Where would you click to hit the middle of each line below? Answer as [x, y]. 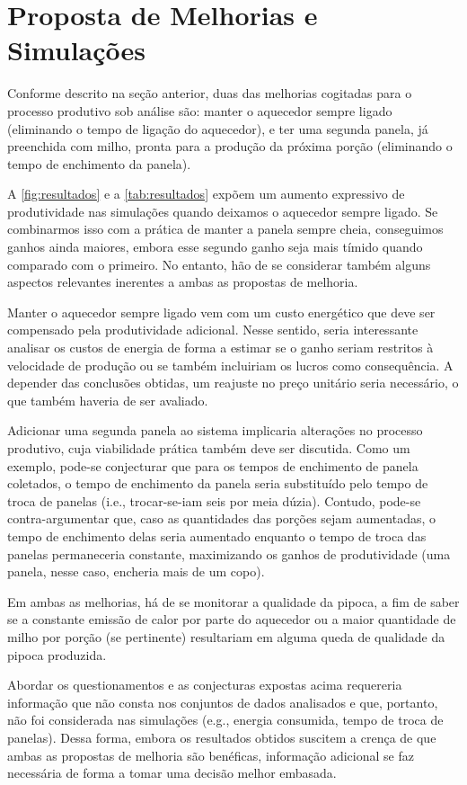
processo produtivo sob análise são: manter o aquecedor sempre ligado [200, 110]
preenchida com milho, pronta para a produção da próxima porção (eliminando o [230, 146]
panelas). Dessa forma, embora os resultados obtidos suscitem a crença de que [222, 737]
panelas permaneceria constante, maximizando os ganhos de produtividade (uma [229, 553]
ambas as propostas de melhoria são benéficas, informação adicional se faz [211, 755]
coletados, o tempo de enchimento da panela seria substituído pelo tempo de [218, 483]
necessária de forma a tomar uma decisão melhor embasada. [172, 773]
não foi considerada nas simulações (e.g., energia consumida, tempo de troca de [225, 720]
